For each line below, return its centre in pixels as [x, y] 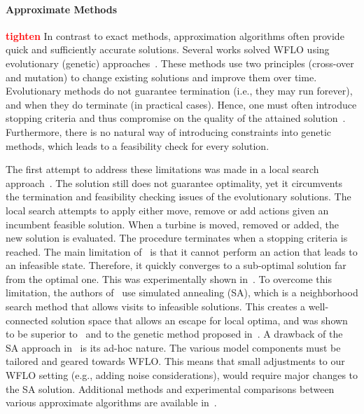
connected [27, 320]
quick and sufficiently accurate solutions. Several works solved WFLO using [168, 49]
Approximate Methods [62, 9]
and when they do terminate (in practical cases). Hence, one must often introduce [181, 104]
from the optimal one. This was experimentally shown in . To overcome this [169, 278]
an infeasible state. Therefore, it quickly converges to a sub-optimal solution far [176, 265]
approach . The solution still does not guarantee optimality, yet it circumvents [174, 182]
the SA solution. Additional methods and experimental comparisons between [170, 388]
